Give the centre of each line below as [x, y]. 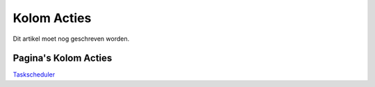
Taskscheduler [34, 75]
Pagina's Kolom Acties [62, 58]
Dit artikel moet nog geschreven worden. [71, 39]
